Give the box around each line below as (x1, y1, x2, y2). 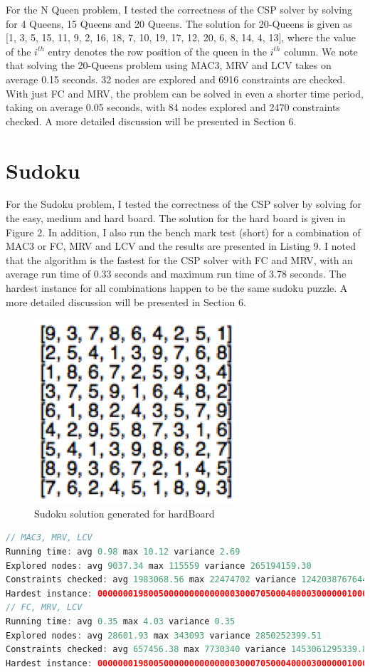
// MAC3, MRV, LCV (6, 532, 92, 543)
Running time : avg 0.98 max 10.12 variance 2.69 (6, 547, 240, 557)
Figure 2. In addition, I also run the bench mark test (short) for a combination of (6, 224, 361, 239)
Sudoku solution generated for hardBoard (34, 505, 215, 520)
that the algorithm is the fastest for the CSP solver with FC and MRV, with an (6, 252, 353, 267)
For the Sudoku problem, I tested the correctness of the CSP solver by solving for (6, 196, 361, 211)
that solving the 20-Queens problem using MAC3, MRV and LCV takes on (6, 58, 332, 73)
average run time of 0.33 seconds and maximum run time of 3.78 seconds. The (6, 266, 347, 281)
